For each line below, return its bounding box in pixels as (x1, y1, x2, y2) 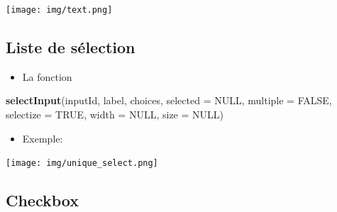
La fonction (22, 69, 72, 84)
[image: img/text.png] (6, 5, 113, 15)
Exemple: (22, 130, 63, 145)
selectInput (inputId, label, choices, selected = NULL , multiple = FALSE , (6, 93, 332, 108)
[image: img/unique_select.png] (6, 158, 158, 169)
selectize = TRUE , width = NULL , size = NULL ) (6, 107, 224, 122)
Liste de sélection (6, 36, 136, 58)
